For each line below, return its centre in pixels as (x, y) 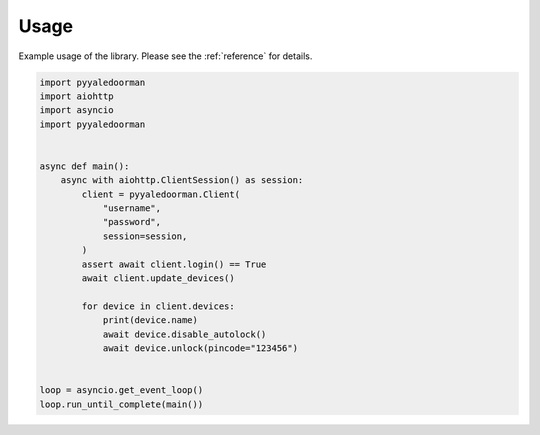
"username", (132, 208)
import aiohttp (76, 96)
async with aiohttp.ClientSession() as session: (182, 180)
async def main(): (84, 166)
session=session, (145, 236)
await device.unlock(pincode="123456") (200, 348)
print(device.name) (150, 320)
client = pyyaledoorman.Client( (160, 194)
